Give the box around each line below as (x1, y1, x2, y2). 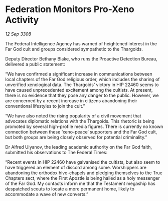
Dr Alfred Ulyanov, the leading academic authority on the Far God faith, (5, 144, 152, 150)
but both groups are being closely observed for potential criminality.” (5, 134, 147, 140)
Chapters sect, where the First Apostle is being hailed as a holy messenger (5, 175, 160, 181)
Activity (5, 14, 39, 26)
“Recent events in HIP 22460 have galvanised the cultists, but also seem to (5, 159, 160, 165)
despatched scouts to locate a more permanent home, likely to (5, 185, 134, 192)
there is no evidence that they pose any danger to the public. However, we (5, 92, 159, 98)
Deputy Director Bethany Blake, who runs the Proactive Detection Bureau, (5, 55, 157, 61)
